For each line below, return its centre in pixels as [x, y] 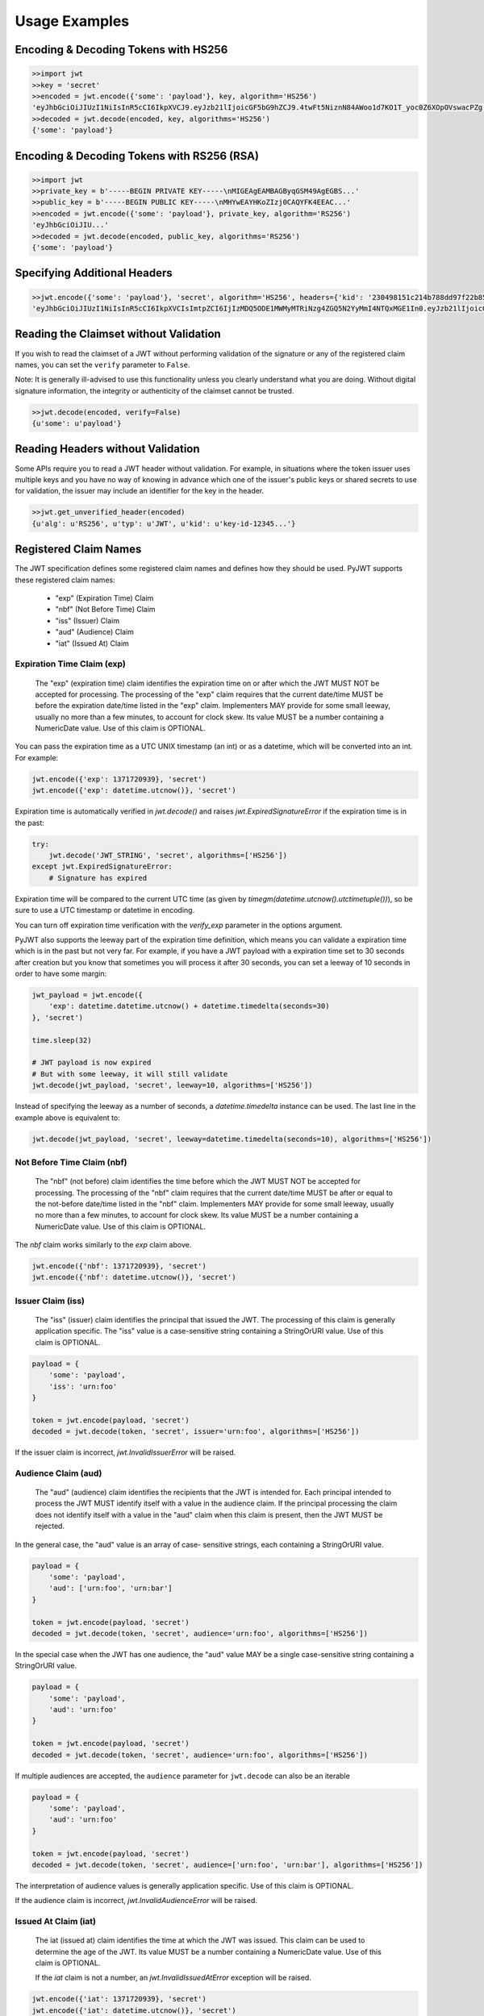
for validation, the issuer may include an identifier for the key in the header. [140, 491]
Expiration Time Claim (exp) [71, 664]
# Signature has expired [98, 878]
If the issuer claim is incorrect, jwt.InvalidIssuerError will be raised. [125, 1452]
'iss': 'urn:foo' [83, 1386]
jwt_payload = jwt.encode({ [87, 995]
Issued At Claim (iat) [56, 1922]
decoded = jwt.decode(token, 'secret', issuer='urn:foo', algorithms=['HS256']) [196, 1432]
